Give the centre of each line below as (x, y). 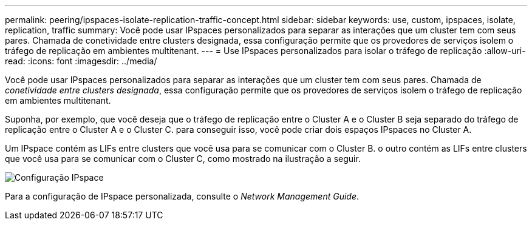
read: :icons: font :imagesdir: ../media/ (81, 61)
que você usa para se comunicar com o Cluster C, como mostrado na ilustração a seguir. (183, 159)
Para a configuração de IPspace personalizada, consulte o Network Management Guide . (182, 196)
